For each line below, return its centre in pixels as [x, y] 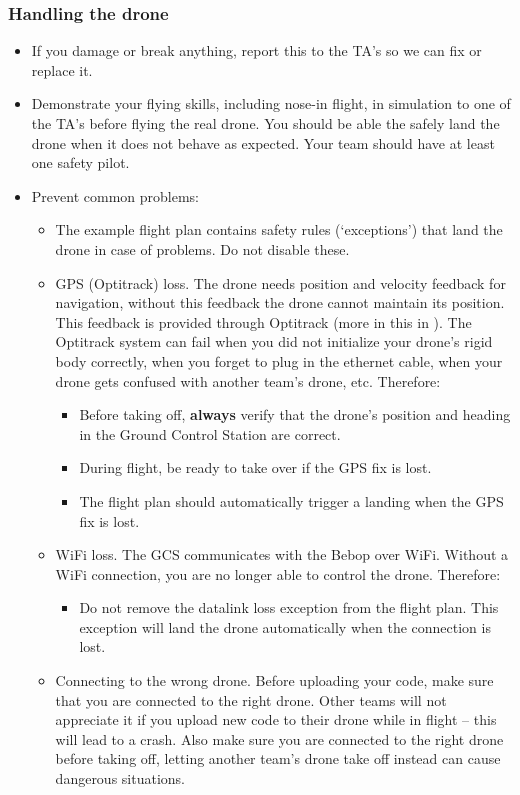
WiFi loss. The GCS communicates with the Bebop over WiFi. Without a [282, 554]
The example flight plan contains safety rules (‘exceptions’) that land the [279, 229]
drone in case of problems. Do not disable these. [202, 248]
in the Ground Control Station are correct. [210, 433]
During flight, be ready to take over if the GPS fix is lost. [255, 467]
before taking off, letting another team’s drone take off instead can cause [278, 758]
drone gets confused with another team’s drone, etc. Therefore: [248, 380]
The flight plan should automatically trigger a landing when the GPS [291, 500]
